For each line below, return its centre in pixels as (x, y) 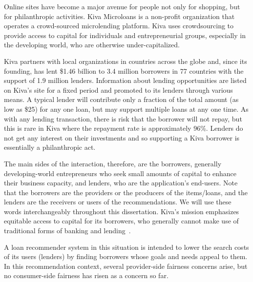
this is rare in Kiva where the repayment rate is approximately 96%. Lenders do (124, 128)
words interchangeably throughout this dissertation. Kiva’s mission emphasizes (122, 211)
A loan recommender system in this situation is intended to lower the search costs (126, 247)
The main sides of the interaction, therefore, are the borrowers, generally (113, 163)
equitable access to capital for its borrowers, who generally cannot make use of (121, 221)
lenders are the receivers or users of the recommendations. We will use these (118, 202)
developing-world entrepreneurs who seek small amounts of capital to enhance (120, 173)
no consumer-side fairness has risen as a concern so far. (86, 275)
